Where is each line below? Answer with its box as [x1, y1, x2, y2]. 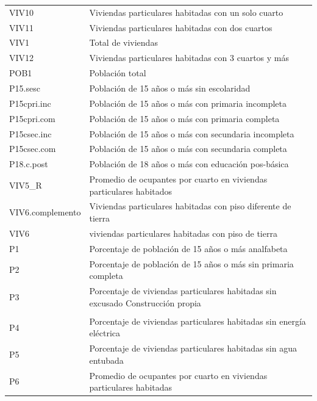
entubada [89, 353, 124, 366]
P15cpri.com [9, 112, 55, 125]
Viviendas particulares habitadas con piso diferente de [89, 200, 291, 212]
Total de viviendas [89, 36, 158, 49]
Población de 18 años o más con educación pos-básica [89, 157, 289, 170]
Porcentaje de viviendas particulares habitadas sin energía [89, 314, 306, 327]
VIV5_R [9, 178, 42, 191]
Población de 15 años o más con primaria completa [89, 112, 280, 125]
